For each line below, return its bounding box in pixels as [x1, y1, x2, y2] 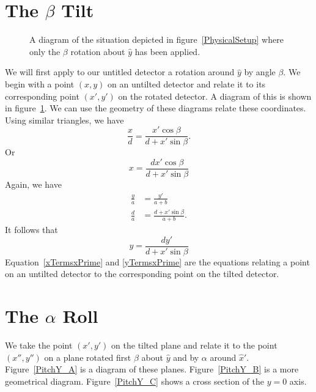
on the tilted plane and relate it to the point [111, 338, 277, 351]
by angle [244, 65, 276, 78]
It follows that [5, 223, 58, 235]
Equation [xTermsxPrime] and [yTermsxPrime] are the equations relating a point [5, 255, 310, 268]
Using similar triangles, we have [5, 113, 124, 126]
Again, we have [5, 178, 62, 190]
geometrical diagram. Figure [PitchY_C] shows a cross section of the [5, 374, 265, 387]
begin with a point [5, 77, 75, 90]
